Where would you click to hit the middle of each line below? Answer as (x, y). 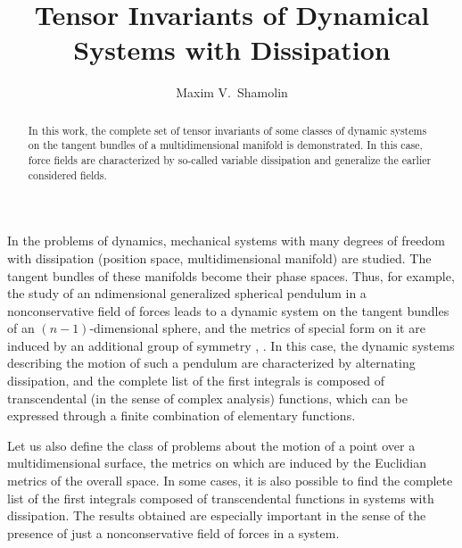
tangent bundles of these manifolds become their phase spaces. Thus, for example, (231, 275)
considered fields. (67, 174)
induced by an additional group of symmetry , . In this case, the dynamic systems (231, 345)
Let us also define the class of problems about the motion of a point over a (211, 445)
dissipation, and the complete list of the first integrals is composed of (196, 381)
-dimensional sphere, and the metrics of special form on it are (257, 328)
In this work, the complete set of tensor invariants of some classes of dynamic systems (227, 130)
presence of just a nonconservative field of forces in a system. (173, 532)
